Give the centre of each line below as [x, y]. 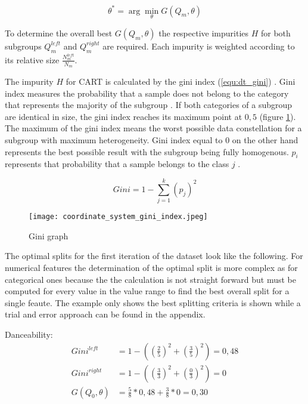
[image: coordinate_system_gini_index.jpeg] [118, 217]
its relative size [32, 59]
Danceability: [29, 334]
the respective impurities [204, 33]
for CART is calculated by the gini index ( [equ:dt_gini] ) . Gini [181, 81]
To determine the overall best [59, 33]
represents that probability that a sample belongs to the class [117, 164]
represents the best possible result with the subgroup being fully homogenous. [147, 151]
